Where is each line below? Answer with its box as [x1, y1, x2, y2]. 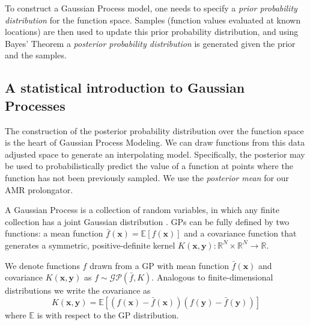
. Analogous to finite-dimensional [151, 271, 273, 283]
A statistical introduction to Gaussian [5, 78, 245, 97]
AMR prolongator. [5, 183, 73, 196]
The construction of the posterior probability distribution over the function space [5, 124, 304, 137]
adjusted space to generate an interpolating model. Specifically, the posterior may [5, 147, 305, 160]
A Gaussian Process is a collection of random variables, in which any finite [5, 203, 280, 216]
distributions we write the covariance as [5, 284, 151, 297]
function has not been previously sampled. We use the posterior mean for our [5, 171, 289, 184]
